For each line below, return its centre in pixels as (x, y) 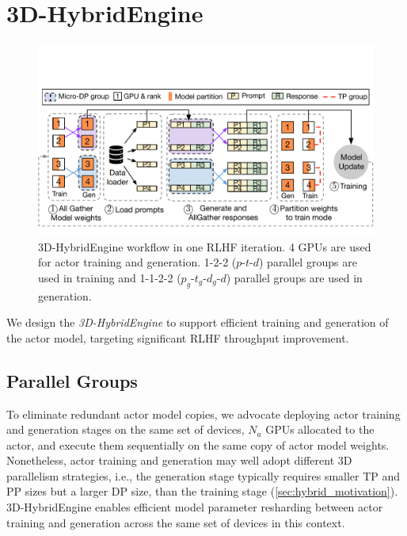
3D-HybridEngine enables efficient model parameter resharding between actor (195, 507)
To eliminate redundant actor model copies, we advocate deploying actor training (203, 413)
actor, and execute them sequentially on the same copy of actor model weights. (198, 444)
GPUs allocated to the (320, 429)
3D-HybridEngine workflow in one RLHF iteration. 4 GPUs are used (205, 246)
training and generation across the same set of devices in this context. (176, 522)
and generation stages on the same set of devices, (126, 429)
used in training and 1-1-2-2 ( (110, 277)
